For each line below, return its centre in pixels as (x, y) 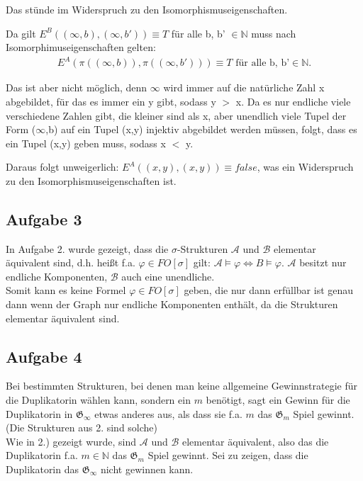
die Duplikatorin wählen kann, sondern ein (98, 400)
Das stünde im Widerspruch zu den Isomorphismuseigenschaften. (147, 9)
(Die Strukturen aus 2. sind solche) (82, 428)
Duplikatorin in (39, 413)
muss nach (274, 33)
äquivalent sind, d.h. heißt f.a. (71, 262)
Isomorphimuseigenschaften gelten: (81, 47)
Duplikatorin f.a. (42, 455)
